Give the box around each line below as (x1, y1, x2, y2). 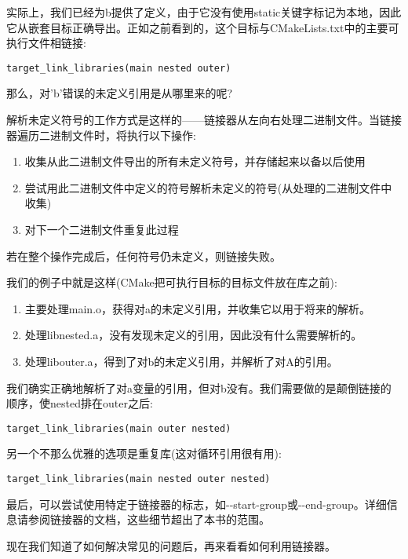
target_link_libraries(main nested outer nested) (6, 473, 271, 484)
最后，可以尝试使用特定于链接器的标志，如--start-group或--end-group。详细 (6, 495, 387, 512)
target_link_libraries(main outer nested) (6, 422, 231, 434)
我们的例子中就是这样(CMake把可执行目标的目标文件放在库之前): (6, 274, 337, 290)
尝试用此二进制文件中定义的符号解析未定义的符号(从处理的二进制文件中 (24, 179, 392, 195)
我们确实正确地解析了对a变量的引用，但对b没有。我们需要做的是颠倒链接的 (6, 379, 392, 396)
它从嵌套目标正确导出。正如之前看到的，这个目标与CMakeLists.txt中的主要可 (6, 19, 399, 35)
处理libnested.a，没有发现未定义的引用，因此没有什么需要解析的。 (24, 327, 362, 343)
